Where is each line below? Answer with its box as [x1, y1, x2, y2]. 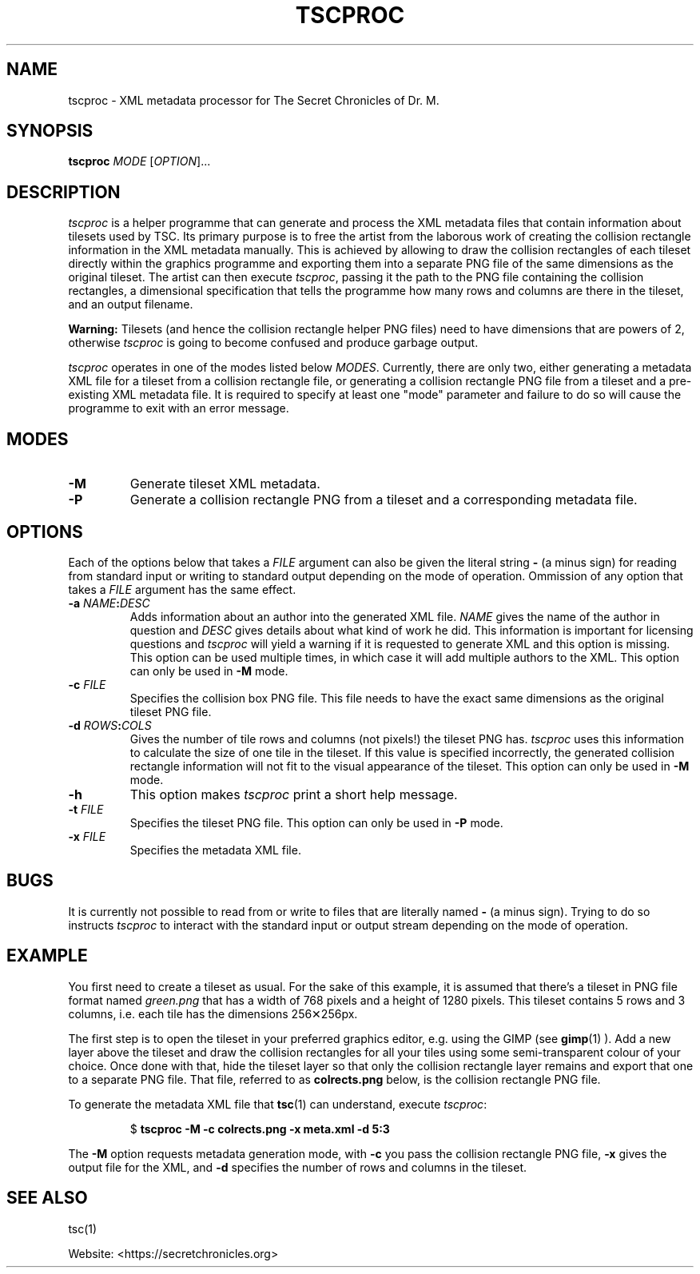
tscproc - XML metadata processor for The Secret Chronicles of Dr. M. [68, 93, 439, 107]
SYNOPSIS [6, 121, 93, 141]
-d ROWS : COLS [68, 718, 152, 732]
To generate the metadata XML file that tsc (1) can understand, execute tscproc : [68, 1097, 487, 1111]
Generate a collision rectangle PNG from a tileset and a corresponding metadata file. [129, 492, 638, 508]
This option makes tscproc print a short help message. [129, 786, 458, 802]
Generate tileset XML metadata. [129, 476, 320, 492]
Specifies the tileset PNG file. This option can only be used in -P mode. [129, 815, 503, 830]
